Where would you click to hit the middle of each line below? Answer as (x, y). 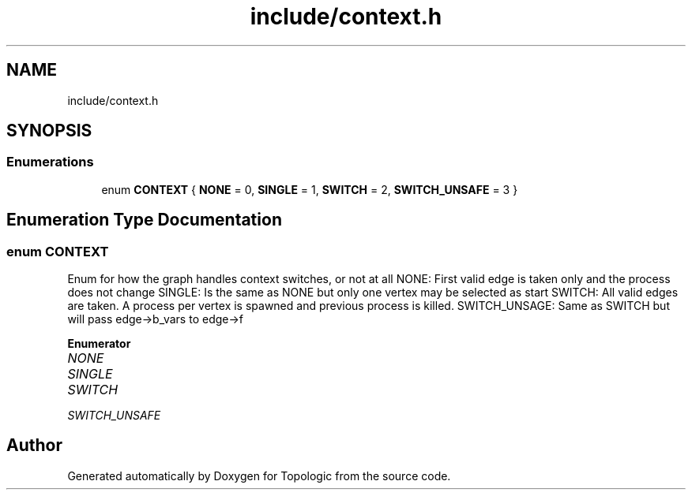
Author (34, 446)
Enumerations (50, 162)
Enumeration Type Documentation (144, 220)
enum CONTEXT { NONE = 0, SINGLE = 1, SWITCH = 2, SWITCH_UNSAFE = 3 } (310, 189)
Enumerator (99, 344)
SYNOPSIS (49, 131)
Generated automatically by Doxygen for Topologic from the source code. (259, 475)
